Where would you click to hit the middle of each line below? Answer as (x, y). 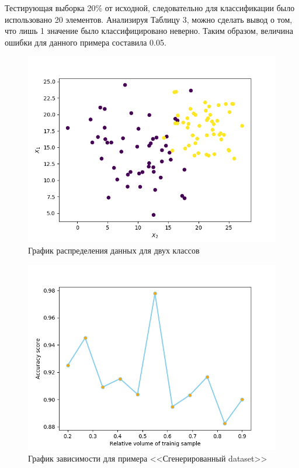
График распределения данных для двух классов (114, 250)
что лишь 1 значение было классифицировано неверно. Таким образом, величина (149, 31)
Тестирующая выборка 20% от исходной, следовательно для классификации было (150, 8)
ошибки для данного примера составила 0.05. (86, 42)
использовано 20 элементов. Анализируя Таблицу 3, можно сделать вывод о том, (149, 19)
